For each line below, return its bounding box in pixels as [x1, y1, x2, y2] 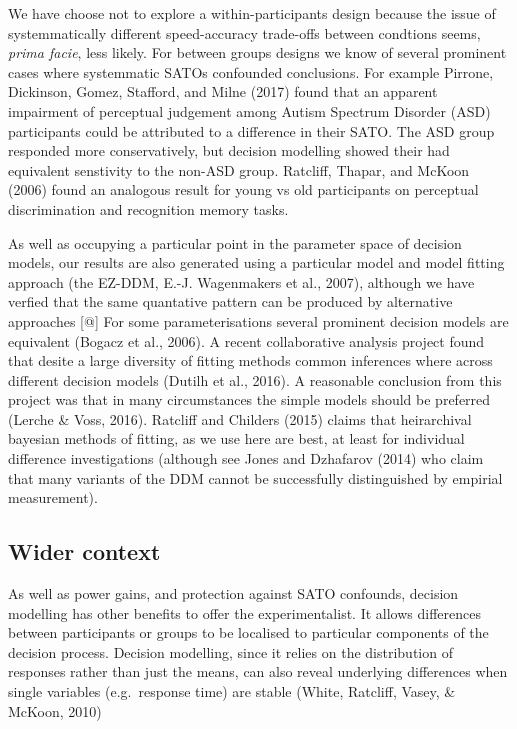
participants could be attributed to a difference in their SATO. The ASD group [8, 120, 495, 141]
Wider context [8, 536, 161, 567]
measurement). [8, 487, 98, 508]
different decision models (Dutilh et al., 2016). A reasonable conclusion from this [8, 369, 502, 390]
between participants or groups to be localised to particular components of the [8, 622, 489, 643]
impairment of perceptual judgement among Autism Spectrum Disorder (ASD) [8, 100, 491, 121]
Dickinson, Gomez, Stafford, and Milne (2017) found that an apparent [8, 81, 438, 102]
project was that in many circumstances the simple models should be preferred [8, 389, 491, 410]
